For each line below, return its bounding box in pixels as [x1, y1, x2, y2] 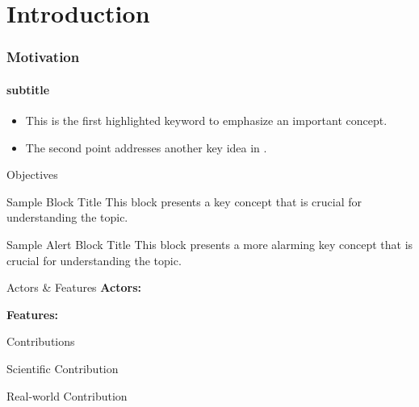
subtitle [6, 81, 50, 98]
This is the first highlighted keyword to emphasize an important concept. [25, 112, 388, 129]
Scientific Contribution [6, 359, 119, 376]
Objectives [6, 166, 58, 183]
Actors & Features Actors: [6, 279, 141, 296]
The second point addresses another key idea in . [25, 139, 267, 156]
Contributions [6, 333, 75, 350]
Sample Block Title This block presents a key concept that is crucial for [6, 193, 362, 210]
